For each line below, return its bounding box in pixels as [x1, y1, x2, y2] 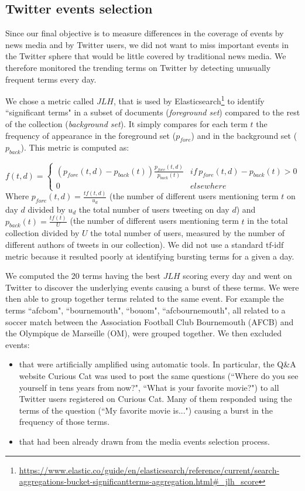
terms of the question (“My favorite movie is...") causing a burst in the [19, 404, 273, 416]
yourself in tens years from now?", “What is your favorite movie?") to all [19, 381, 279, 393]
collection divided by [5, 227, 80, 239]
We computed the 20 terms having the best [5, 270, 161, 282]
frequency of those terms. [19, 415, 110, 428]
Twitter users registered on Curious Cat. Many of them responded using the [19, 393, 292, 405]
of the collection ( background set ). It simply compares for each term [5, 118, 248, 130]
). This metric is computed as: [20, 141, 129, 154]
